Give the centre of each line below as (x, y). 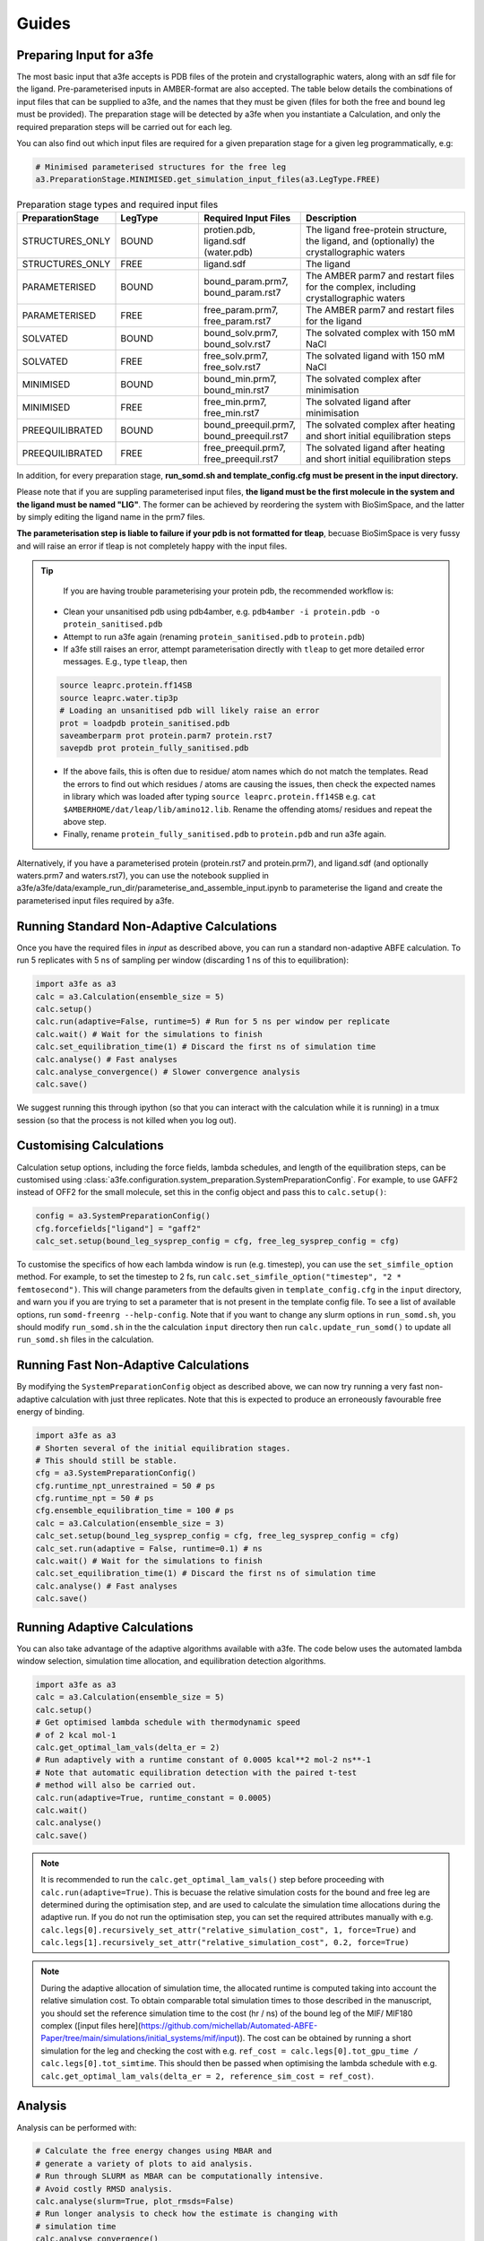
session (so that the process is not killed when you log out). (126, 1120)
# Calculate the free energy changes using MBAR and (154, 2151)
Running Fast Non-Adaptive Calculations (133, 1366)
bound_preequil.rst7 (246, 436)
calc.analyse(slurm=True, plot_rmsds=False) (135, 2202)
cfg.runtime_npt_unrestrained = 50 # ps (125, 1485)
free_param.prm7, (241, 309)
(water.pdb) (228, 252)
